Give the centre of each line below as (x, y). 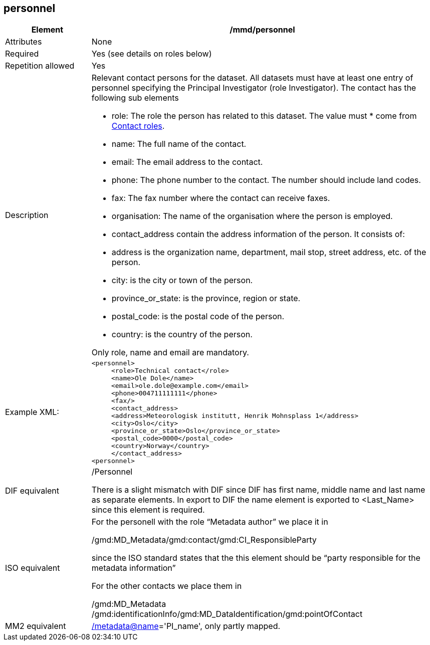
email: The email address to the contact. (187, 162)
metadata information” (134, 568)
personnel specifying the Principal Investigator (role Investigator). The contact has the (254, 88)
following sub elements (135, 98)
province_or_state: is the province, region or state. (206, 298)
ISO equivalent (33, 568)
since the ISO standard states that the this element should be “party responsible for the (256, 558)
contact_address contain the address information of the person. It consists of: (258, 234)
